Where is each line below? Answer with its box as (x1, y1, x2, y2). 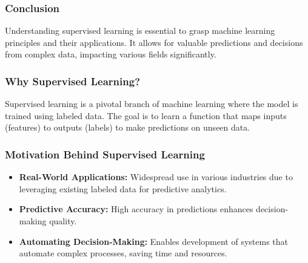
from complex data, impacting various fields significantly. (5, 48, 216, 60)
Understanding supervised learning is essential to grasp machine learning (5, 24, 275, 37)
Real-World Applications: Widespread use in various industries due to (19, 170, 293, 183)
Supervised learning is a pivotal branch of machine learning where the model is (5, 97, 298, 110)
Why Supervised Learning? (5, 73, 141, 88)
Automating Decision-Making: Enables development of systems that (19, 235, 289, 247)
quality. (49, 215, 77, 227)
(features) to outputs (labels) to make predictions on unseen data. (5, 121, 250, 134)
